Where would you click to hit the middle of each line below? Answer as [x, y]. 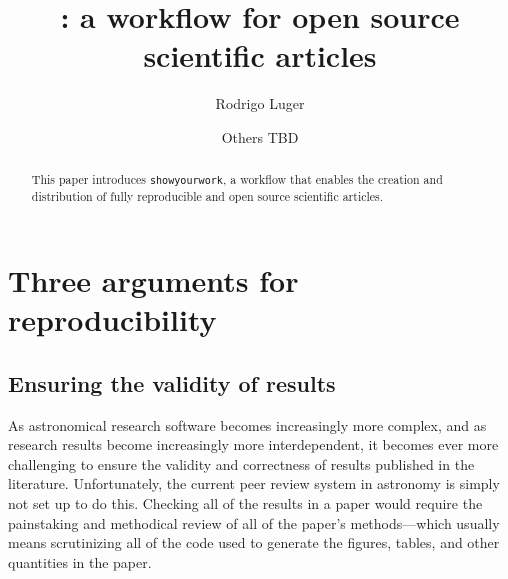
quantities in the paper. [80, 561]
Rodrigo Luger [260, 103]
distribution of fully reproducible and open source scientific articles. [207, 196]
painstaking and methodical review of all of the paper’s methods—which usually [254, 522]
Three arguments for [153, 280]
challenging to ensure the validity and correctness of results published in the [241, 463]
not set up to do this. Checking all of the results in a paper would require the [245, 503]
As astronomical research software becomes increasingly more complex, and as [247, 424]
